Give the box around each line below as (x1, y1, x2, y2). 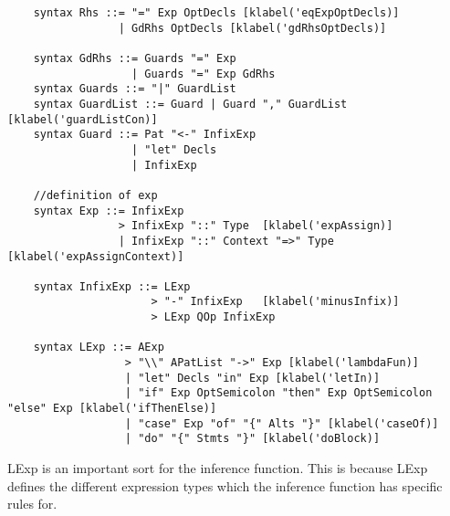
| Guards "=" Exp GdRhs (131, 67, 276, 80)
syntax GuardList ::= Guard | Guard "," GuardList (33, 97, 348, 111)
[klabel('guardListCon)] (7, 112, 158, 126)
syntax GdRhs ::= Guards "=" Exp (33, 51, 236, 65)
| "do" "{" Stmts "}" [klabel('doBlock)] (124, 432, 381, 446)
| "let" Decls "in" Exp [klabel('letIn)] (124, 371, 381, 384)
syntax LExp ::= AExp (33, 341, 164, 354)
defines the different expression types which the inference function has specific (7, 476, 443, 495)
